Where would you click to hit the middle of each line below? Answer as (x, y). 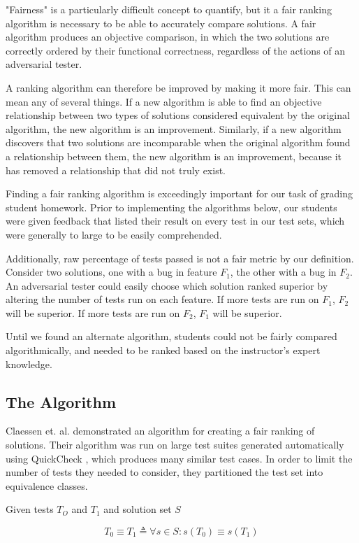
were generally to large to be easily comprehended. (114, 234)
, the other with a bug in (283, 272)
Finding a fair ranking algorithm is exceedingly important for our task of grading (179, 193)
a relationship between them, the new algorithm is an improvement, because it (174, 156)
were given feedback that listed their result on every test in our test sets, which (175, 221)
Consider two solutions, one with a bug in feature (111, 272)
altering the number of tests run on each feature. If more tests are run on (162, 299)
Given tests (30, 509)
